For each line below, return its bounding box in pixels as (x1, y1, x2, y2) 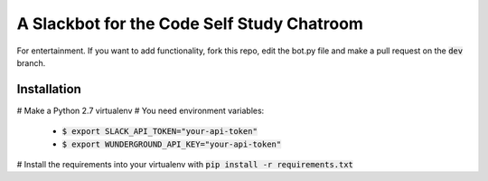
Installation (16, 81, 81, 97)
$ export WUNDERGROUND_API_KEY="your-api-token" (61, 138, 282, 149)
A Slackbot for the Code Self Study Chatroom (16, 14, 363, 33)
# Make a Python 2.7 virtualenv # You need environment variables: (16, 105, 265, 116)
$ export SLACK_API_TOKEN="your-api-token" (61, 127, 258, 137)
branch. (16, 57, 46, 68)
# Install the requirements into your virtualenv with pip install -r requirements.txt (16, 159, 354, 170)
